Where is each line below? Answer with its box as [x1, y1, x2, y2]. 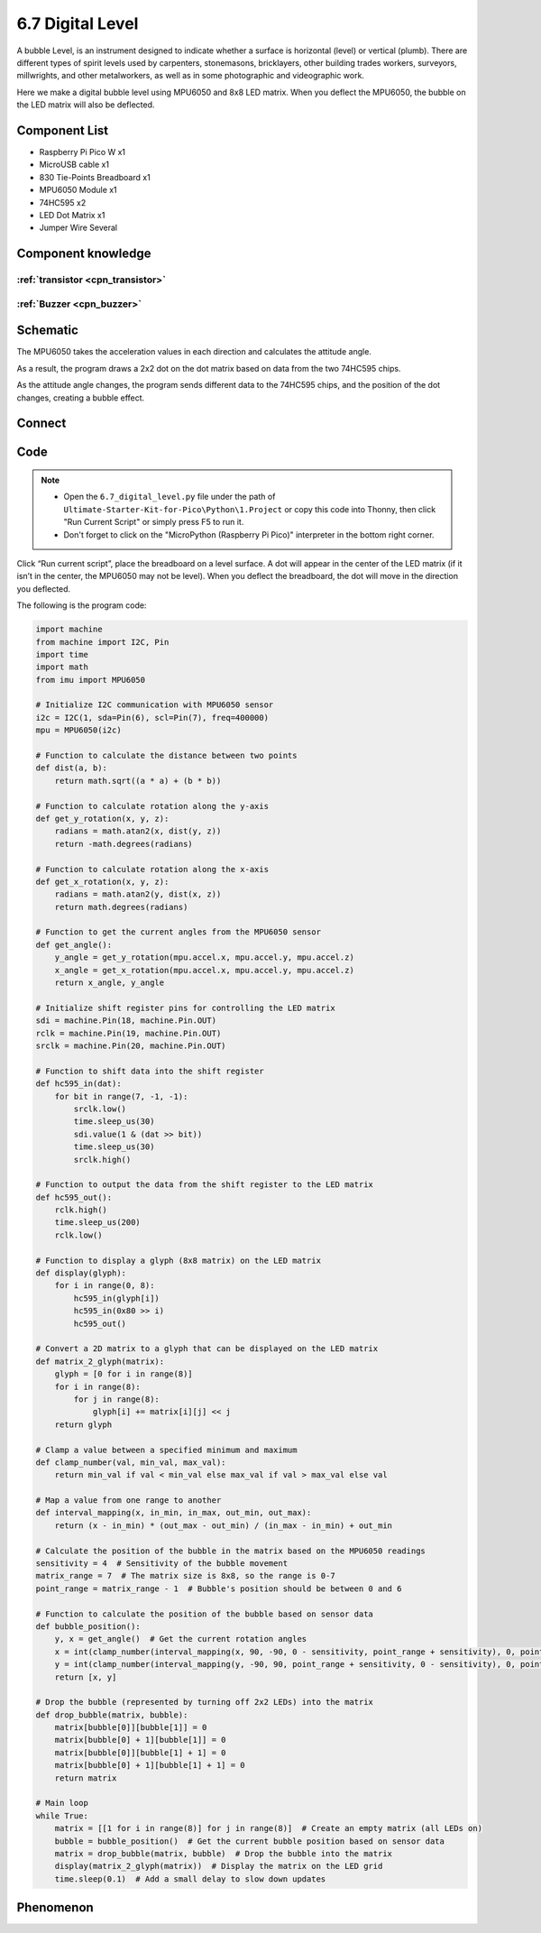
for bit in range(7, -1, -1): [54, 1091, 188, 1101]
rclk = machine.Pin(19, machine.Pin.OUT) [35, 1028, 222, 1038]
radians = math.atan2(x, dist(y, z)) [54, 826, 222, 836]
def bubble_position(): [35, 1621, 142, 1632]
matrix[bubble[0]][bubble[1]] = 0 [54, 1723, 207, 1733]
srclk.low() [73, 1103, 126, 1114]
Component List [16, 123, 109, 138]
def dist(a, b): [35, 763, 108, 773]
